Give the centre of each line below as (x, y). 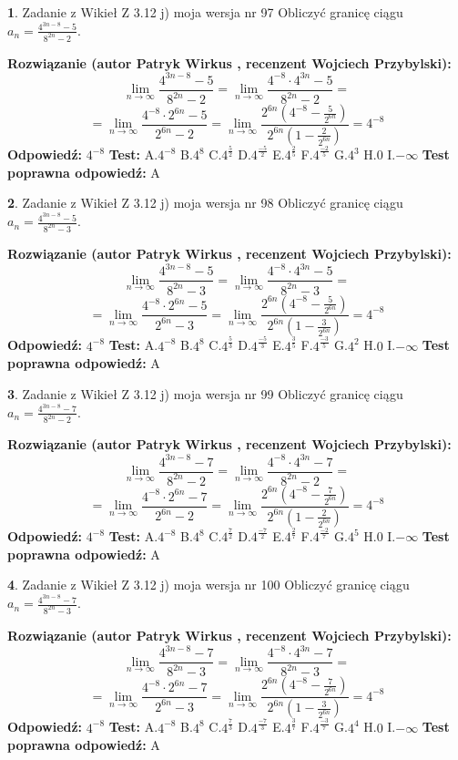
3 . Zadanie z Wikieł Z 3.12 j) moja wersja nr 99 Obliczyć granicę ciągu (205, 393)
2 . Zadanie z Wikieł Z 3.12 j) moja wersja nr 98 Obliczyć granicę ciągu (205, 203)
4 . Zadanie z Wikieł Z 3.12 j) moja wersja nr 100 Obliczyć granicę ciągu (209, 585)
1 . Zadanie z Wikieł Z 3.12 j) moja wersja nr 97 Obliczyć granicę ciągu (205, 12)
